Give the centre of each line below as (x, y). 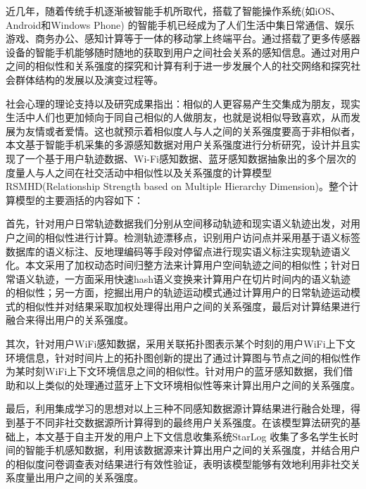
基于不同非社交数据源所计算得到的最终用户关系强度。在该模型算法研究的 (183, 423)
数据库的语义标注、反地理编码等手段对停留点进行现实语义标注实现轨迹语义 (178, 251)
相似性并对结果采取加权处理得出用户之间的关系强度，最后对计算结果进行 (193, 306)
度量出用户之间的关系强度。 (79, 477)
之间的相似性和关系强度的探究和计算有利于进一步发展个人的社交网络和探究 (178, 66)
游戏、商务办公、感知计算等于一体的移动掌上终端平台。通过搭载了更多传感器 (183, 38)
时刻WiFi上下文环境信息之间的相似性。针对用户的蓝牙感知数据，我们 (184, 371)
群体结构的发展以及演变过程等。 (89, 79)
